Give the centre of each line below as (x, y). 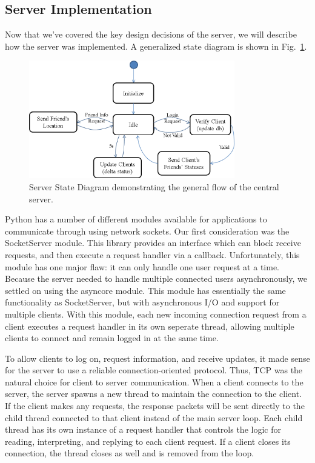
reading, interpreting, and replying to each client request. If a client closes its (148, 441)
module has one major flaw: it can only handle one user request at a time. (142, 266)
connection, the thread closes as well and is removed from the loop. (130, 453)
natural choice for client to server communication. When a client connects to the (154, 381)
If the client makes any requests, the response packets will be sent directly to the (155, 406)
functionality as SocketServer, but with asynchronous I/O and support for (142, 302)
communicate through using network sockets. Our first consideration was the (147, 231)
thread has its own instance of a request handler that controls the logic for (143, 429)
